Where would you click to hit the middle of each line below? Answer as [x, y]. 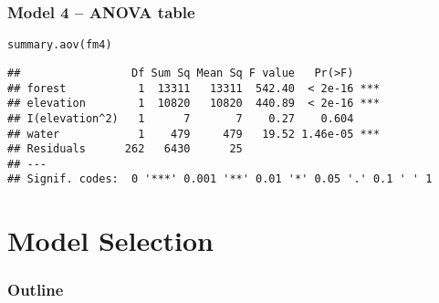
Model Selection [110, 240]
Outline [36, 290]
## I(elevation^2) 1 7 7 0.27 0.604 [181, 118]
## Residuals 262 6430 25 [125, 149]
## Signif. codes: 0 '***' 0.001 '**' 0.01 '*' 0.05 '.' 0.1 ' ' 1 [220, 179]
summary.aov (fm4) [60, 45]
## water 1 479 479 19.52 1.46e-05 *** [194, 134]
